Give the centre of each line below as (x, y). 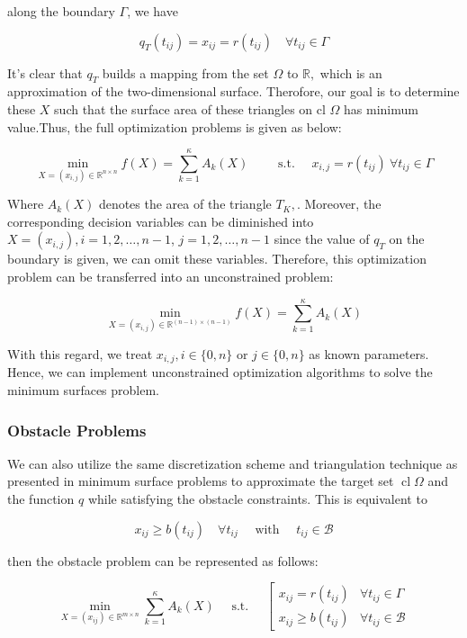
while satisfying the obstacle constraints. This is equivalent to (257, 499)
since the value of (322, 239)
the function (41, 499)
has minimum (381, 108)
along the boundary (61, 11)
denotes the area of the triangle (185, 204)
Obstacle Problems (77, 430)
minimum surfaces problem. (84, 390)
